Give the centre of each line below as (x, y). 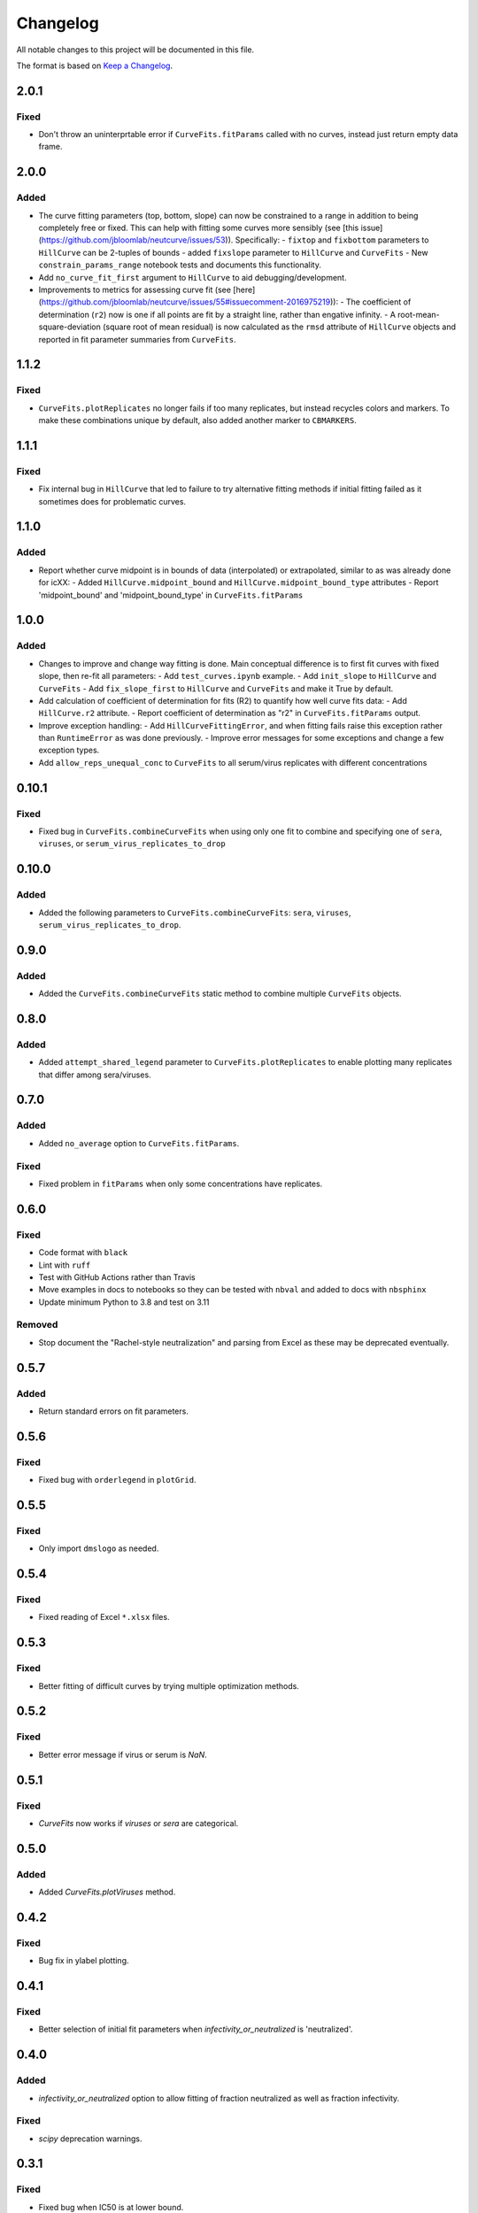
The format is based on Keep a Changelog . (94, 66)
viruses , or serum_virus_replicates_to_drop (132, 844)
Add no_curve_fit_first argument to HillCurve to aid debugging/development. (193, 277)
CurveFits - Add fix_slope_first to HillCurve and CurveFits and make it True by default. (216, 688)
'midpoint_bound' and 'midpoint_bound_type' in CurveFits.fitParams (171, 595)
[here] (244, 289)
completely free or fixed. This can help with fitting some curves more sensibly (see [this (199, 228)
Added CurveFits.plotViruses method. (107, 1892)
